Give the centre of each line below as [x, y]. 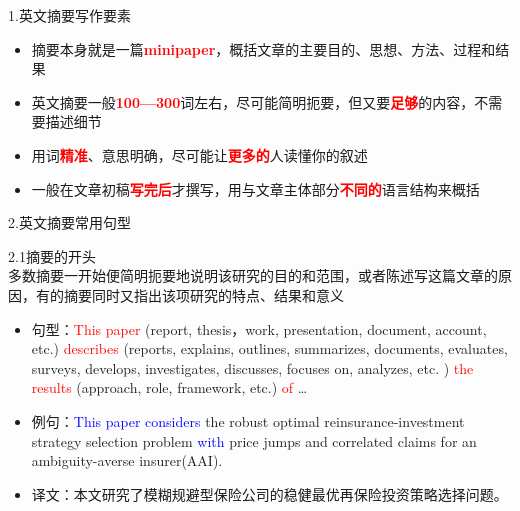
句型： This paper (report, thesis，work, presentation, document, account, [259, 328]
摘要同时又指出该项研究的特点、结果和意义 [203, 294]
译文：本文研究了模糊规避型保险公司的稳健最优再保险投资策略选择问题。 [269, 493]
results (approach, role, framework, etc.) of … [169, 387]
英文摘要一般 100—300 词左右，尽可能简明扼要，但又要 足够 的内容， [253, 101]
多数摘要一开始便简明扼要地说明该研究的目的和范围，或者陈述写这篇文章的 [253, 275]
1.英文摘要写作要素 [69, 15]
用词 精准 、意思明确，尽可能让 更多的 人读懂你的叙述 [199, 154]
